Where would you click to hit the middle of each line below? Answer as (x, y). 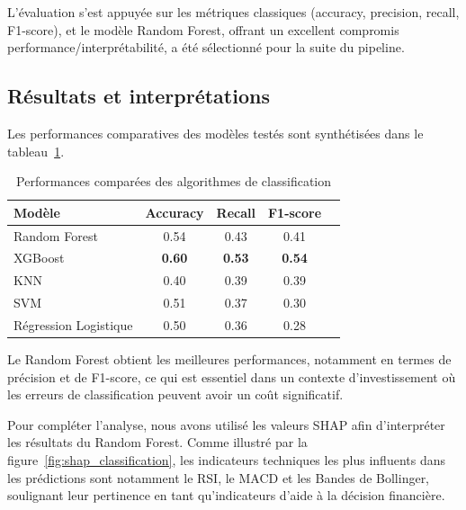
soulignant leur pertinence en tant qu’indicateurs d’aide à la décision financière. (226, 495)
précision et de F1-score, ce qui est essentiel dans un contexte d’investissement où (232, 376)
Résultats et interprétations (139, 96)
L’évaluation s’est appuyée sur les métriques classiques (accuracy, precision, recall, (233, 12)
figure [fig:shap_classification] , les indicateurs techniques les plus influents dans (227, 460)
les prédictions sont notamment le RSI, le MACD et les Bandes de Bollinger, (219, 477)
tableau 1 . (36, 151)
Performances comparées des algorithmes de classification (174, 181)
